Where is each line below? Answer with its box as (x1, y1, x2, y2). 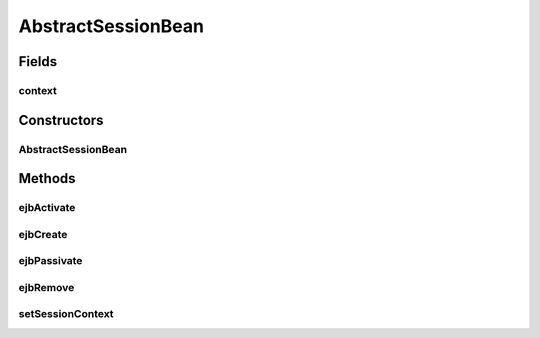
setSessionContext (18, 307, 114, 321)
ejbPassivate (18, 254, 83, 268)
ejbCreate (18, 227, 68, 241)
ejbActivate (18, 201, 76, 215)
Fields (18, 53, 58, 70)
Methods (18, 170, 76, 187)
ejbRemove (18, 280, 75, 294)
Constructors (18, 111, 104, 129)
